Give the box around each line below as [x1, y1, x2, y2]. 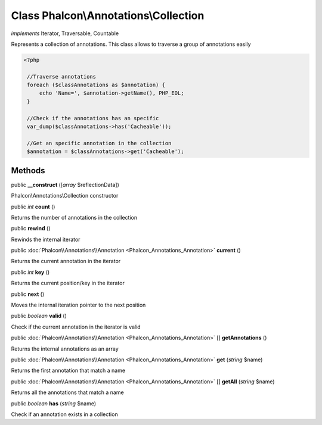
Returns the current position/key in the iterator [11, 280, 125, 287]
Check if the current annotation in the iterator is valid [11, 323, 141, 330]
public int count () [11, 203, 55, 210]
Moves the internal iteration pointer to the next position [11, 301, 146, 309]
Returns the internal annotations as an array [11, 345, 119, 352]
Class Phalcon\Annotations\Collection [11, 9, 205, 22]
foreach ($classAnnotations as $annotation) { [27, 82, 165, 89]
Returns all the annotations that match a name [11, 389, 125, 396]
